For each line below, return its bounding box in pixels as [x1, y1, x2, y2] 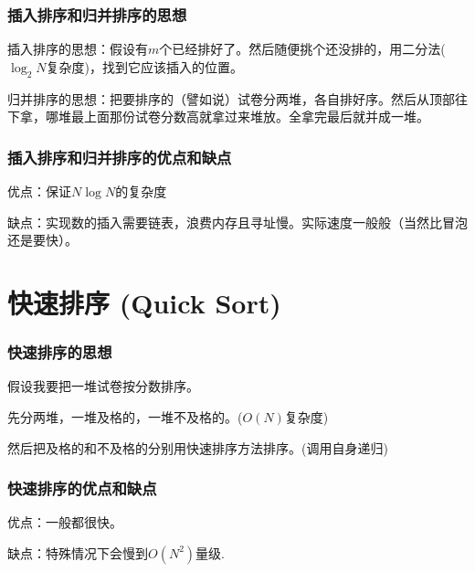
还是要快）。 [7, 230, 78, 249]
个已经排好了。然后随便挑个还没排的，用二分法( [159, 39, 446, 58]
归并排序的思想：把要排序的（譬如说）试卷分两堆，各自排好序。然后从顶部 [7, 89, 455, 108]
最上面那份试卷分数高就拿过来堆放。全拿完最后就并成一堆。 [70, 107, 429, 126]
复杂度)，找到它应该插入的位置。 [46, 57, 244, 76]
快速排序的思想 [7, 341, 112, 364]
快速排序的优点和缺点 [7, 477, 157, 500]
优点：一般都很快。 [7, 513, 122, 532]
